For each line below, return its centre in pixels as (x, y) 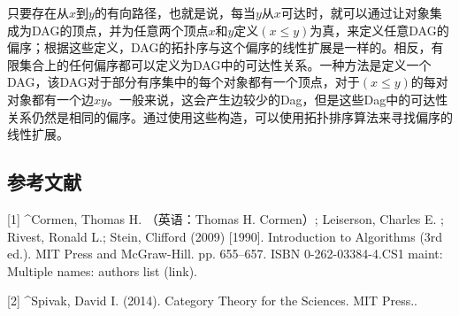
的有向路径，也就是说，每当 (175, 12)
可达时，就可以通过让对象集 (361, 12)
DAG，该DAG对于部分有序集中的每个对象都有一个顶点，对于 (184, 82)
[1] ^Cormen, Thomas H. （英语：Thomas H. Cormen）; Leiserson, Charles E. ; (226, 218)
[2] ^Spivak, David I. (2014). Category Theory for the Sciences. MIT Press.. (212, 301)
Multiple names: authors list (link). (102, 270)
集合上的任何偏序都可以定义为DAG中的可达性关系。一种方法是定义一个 (225, 64)
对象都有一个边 (50, 99)
